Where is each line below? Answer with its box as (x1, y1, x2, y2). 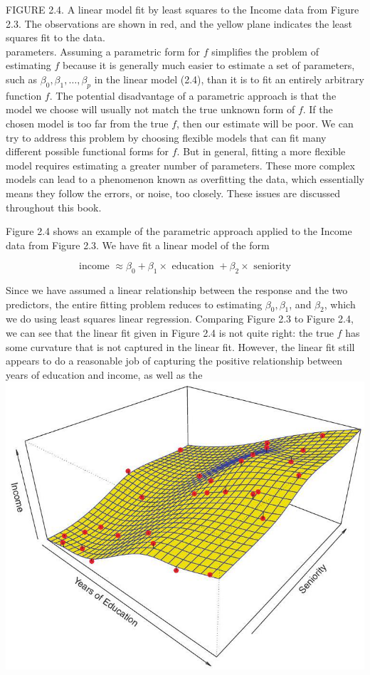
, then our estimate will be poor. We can (176, 115, 354, 130)
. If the (302, 102, 333, 117)
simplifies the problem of (211, 43, 319, 58)
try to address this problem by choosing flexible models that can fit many (6, 130, 327, 145)
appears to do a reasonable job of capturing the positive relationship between (6, 353, 342, 368)
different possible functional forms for (6, 144, 169, 159)
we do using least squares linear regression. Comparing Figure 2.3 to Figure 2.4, (6, 311, 354, 326)
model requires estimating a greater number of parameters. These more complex (6, 157, 355, 172)
